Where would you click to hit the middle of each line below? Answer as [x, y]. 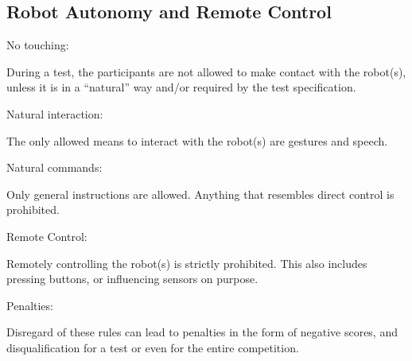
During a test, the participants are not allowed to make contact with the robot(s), [206, 71]
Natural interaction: [55, 113]
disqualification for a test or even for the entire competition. [153, 347]
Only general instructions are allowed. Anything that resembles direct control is [200, 194]
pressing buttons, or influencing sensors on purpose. [132, 279]
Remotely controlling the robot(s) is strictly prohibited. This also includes [187, 263]
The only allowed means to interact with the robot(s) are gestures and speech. [197, 140]
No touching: [38, 45]
